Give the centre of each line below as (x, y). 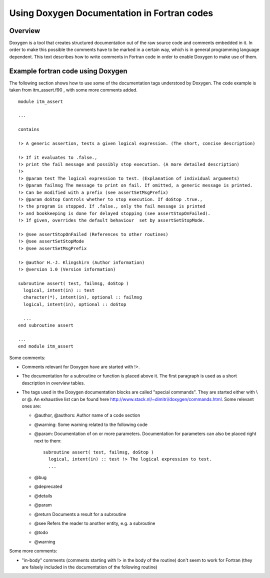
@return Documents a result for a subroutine (80, 514)
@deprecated (48, 486)
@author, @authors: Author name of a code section (87, 415)
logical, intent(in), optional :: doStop (75, 304)
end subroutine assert (46, 325)
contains (29, 129)
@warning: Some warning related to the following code (91, 424)
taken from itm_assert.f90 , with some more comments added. (73, 90)
